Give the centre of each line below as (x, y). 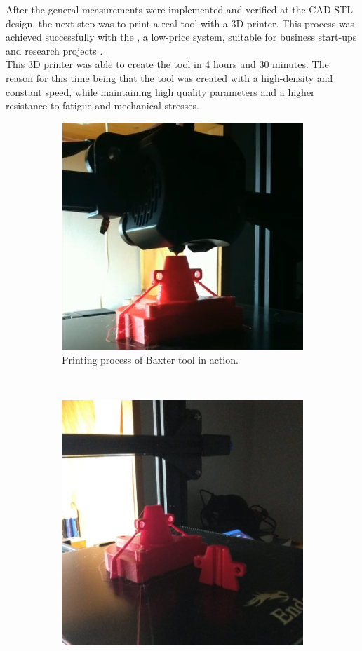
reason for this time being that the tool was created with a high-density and (169, 77)
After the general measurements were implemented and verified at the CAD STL (179, 9)
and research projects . (54, 50)
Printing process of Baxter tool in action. (150, 359)
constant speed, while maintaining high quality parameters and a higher (160, 91)
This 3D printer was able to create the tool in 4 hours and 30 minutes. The (167, 64)
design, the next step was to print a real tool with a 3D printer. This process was (180, 23)
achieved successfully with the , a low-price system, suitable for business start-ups (181, 37)
